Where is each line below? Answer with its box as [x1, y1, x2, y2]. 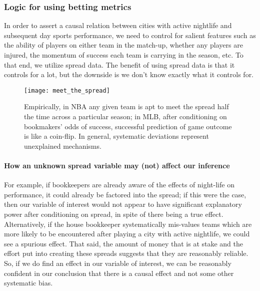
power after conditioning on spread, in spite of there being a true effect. [4, 208, 223, 219]
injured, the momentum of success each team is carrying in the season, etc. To [4, 50, 243, 60]
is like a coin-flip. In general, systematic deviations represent [24, 131, 209, 141]
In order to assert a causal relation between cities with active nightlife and [4, 20, 232, 31]
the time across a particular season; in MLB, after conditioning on [24, 111, 227, 122]
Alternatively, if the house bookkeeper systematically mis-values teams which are [4, 218, 252, 229]
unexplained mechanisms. [24, 140, 101, 151]
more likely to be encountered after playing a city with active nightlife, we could [4, 228, 250, 239]
